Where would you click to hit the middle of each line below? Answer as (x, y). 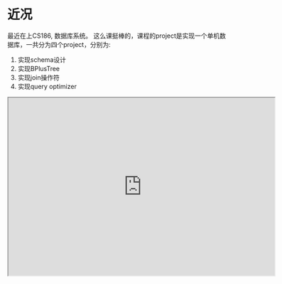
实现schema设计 (42, 59)
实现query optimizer (47, 86)
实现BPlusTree (39, 68)
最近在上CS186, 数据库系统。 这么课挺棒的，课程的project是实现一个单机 (114, 36)
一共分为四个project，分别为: (69, 44)
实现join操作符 (39, 77)
